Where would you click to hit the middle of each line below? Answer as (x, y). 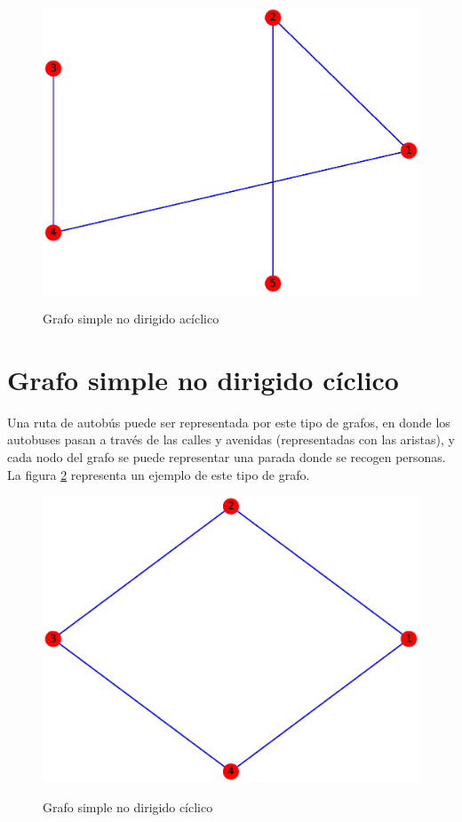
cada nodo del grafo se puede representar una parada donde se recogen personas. (227, 457)
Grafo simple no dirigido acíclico (131, 319)
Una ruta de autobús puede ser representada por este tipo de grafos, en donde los (229, 422)
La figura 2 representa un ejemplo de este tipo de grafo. (159, 474)
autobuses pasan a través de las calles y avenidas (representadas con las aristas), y (231, 439)
